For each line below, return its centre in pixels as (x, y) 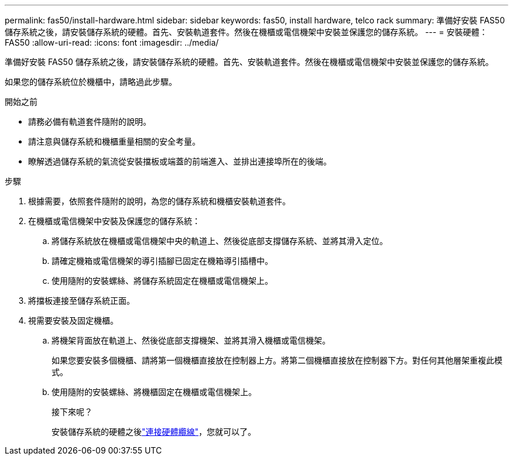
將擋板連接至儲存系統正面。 (81, 301)
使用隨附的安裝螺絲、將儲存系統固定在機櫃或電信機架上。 (162, 281)
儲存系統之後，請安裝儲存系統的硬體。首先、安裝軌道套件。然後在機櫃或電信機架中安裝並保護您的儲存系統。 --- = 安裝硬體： (246, 32)
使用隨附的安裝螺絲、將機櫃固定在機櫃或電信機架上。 (154, 392)
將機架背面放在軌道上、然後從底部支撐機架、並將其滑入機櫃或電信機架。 (191, 340)
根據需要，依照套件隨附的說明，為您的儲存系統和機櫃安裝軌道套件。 (159, 201)
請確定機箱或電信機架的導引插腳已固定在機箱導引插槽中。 (162, 261)
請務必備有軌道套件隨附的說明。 (90, 121)
